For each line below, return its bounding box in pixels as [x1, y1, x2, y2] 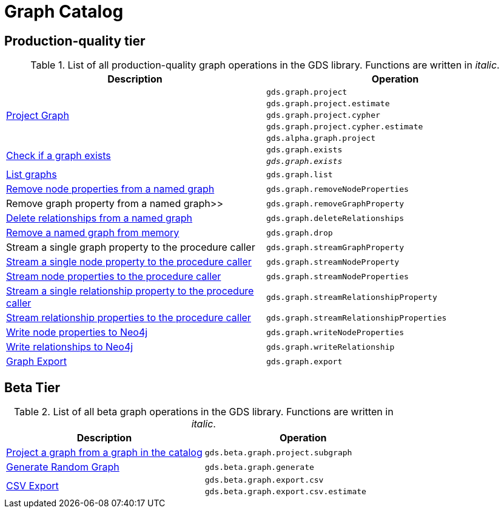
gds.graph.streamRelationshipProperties [266, 313, 447, 322]
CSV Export [6, 480, 59, 492]
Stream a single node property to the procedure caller [6, 256, 252, 268]
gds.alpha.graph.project [266, 134, 376, 143]
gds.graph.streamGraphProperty [266, 242, 404, 252]
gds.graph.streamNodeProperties [266, 271, 409, 281]
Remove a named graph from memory [6, 226, 180, 239]
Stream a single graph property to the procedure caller [6, 241, 255, 254]
